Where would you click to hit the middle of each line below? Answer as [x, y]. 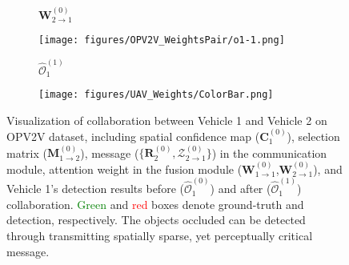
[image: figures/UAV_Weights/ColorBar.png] [156, 94]
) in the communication [269, 153]
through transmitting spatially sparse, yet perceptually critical [160, 235]
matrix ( [27, 153]
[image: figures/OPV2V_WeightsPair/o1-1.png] [162, 40]
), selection [313, 137]
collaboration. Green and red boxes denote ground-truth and [155, 204]
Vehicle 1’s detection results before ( [95, 189]
